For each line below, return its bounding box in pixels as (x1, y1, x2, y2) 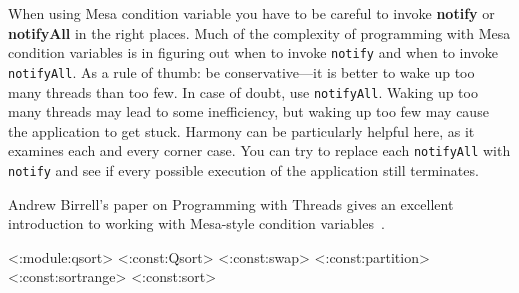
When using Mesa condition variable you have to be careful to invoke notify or (8, 3, 495, 23)
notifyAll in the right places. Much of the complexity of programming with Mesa (8, 22, 511, 43)
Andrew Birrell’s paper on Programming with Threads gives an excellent (8, 193, 454, 214)
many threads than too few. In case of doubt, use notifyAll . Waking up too (8, 81, 478, 102)
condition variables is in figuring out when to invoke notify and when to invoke (8, 42, 499, 63)
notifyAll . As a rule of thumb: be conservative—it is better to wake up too (8, 61, 475, 82)
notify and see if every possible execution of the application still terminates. (8, 160, 479, 180)
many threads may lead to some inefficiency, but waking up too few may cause (8, 101, 489, 122)
